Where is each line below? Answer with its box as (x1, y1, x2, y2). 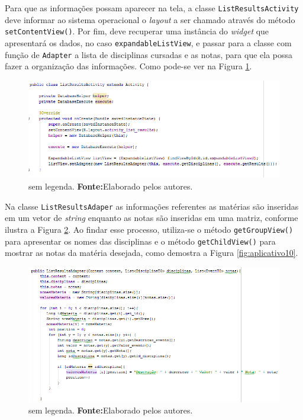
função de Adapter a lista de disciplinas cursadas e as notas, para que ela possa (5, 48, 293, 60)
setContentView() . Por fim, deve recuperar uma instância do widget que (5, 25, 269, 37)
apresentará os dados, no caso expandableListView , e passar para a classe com (5, 36, 292, 49)
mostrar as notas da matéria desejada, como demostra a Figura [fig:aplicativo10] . (5, 246, 298, 259)
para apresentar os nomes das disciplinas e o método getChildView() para (5, 235, 276, 247)
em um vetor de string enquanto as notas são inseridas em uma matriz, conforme (5, 211, 298, 224)
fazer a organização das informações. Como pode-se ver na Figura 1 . (5, 60, 252, 72)
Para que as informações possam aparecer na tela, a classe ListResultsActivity (5, 2, 299, 14)
